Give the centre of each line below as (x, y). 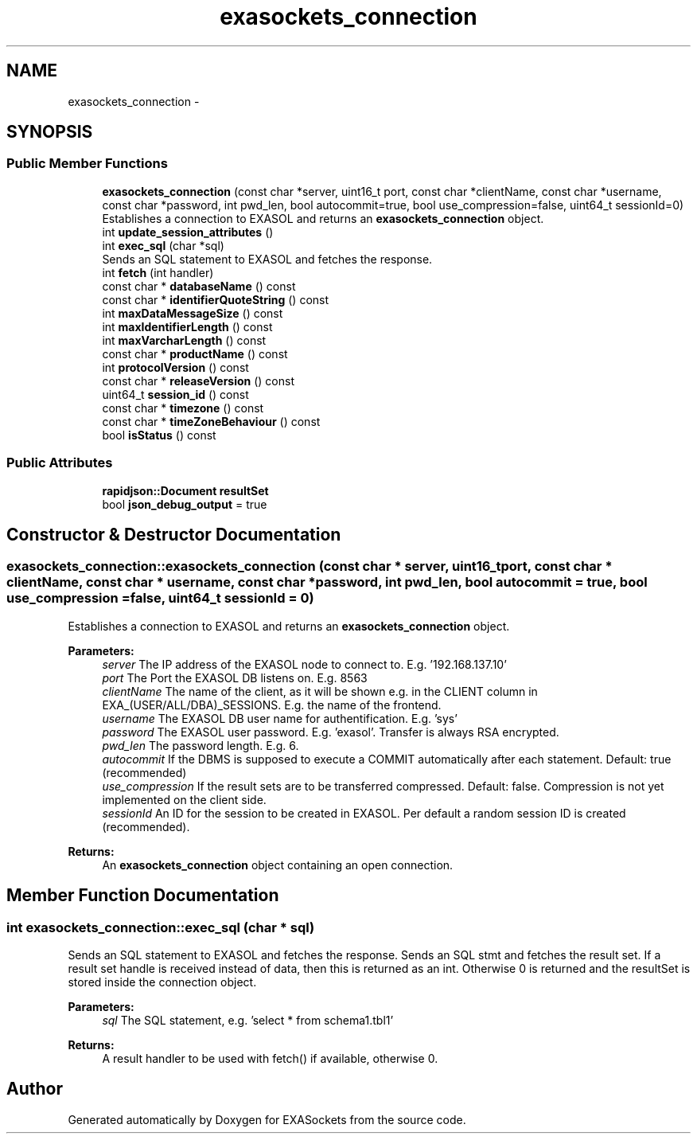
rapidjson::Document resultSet (185, 490)
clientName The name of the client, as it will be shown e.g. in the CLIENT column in (320, 691)
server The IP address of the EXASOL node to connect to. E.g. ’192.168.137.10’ (304, 664)
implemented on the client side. (184, 799)
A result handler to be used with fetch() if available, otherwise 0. (270, 1058)
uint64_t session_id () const (175, 394)
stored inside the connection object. (162, 982)
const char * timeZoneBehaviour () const (211, 421)
